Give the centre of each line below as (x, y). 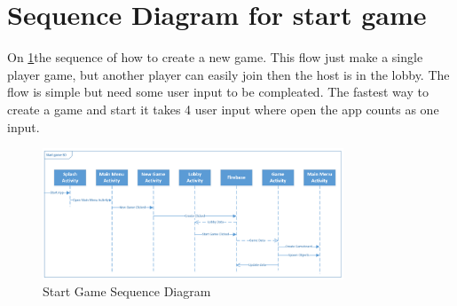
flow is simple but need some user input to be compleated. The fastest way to (218, 92)
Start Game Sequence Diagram (127, 291)
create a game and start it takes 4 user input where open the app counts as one (223, 109)
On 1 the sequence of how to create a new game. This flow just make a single (215, 57)
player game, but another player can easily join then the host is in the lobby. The (228, 74)
